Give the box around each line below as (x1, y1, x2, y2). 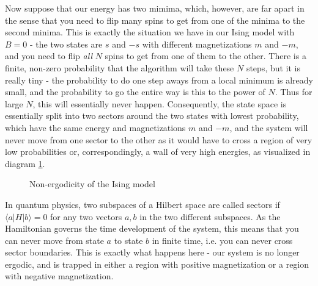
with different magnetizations (142, 37, 252, 50)
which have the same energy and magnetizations (5, 121, 186, 134)
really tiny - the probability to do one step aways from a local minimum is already (5, 73, 313, 86)
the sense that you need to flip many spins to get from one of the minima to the (5, 13, 305, 26)
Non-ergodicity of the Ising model (29, 177, 155, 190)
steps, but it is (246, 61, 301, 74)
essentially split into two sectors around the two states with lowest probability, (5, 109, 299, 122)
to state (114, 234, 143, 246)
